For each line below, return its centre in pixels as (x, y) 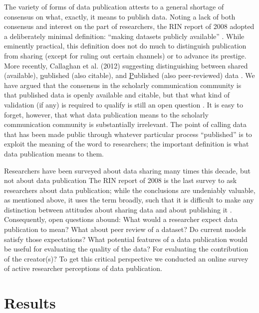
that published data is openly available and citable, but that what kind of (117, 95)
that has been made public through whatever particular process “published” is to (128, 134)
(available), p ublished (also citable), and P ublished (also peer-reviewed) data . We (129, 75)
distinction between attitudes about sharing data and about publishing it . (118, 209)
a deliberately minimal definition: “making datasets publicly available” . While (124, 36)
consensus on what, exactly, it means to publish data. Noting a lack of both (120, 16)
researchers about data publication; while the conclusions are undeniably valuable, (130, 190)
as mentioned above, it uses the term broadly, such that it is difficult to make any (129, 200)
